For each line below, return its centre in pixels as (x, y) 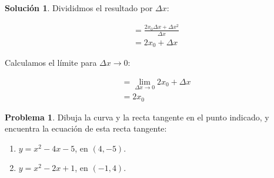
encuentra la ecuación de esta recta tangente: (86, 128)
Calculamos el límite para (51, 63)
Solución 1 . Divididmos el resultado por (79, 8)
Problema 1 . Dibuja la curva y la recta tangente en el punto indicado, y (137, 117)
